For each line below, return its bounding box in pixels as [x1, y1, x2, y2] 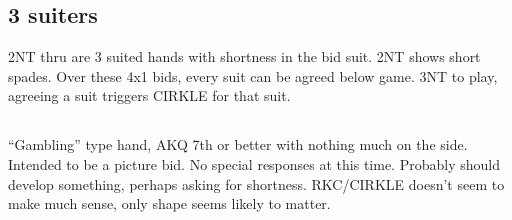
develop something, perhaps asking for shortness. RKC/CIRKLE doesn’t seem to [8, 173, 505, 194]
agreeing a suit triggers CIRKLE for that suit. [8, 85, 291, 106]
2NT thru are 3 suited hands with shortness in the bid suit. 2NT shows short [8, 46, 481, 67]
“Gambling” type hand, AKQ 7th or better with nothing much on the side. [8, 134, 468, 155]
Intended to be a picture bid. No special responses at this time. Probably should [8, 153, 500, 174]
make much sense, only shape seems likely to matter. [8, 193, 331, 214]
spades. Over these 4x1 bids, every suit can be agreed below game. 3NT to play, [8, 65, 498, 86]
